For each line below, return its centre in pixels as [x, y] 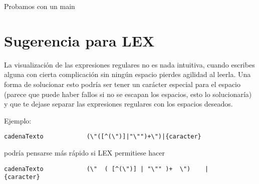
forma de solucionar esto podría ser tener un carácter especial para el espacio [122, 84]
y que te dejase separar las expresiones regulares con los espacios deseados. [118, 104]
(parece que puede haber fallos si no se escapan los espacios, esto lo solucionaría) [128, 94]
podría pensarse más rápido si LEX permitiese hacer [85, 152]
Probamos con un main [40, 6]
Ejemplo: [18, 120]
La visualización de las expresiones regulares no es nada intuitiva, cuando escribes [129, 64]
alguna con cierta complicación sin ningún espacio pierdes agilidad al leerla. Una [127, 74]
